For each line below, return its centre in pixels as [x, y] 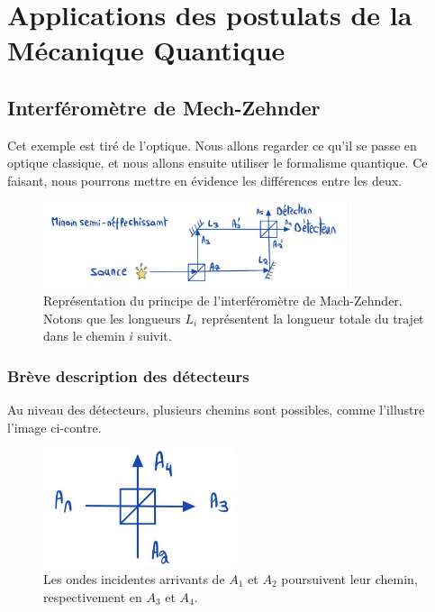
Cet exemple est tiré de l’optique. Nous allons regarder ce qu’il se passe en [212, 145]
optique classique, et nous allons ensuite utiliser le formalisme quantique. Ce [217, 163]
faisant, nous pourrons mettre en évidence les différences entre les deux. [205, 180]
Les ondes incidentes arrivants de [134, 578]
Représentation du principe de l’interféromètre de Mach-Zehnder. [223, 301]
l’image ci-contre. [54, 427]
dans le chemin [84, 336]
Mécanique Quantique [146, 50]
